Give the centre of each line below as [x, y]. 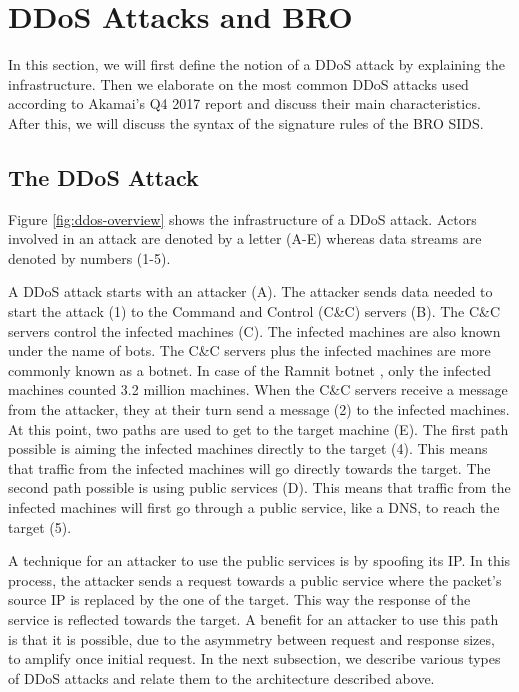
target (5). [40, 526]
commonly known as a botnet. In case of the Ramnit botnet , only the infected [249, 369]
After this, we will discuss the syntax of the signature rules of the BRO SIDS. [246, 122]
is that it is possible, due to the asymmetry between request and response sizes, [251, 638]
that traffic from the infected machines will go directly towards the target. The [249, 467]
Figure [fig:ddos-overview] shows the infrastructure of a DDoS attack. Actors [242, 218]
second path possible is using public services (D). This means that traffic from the [259, 487]
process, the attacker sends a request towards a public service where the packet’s [255, 579]
